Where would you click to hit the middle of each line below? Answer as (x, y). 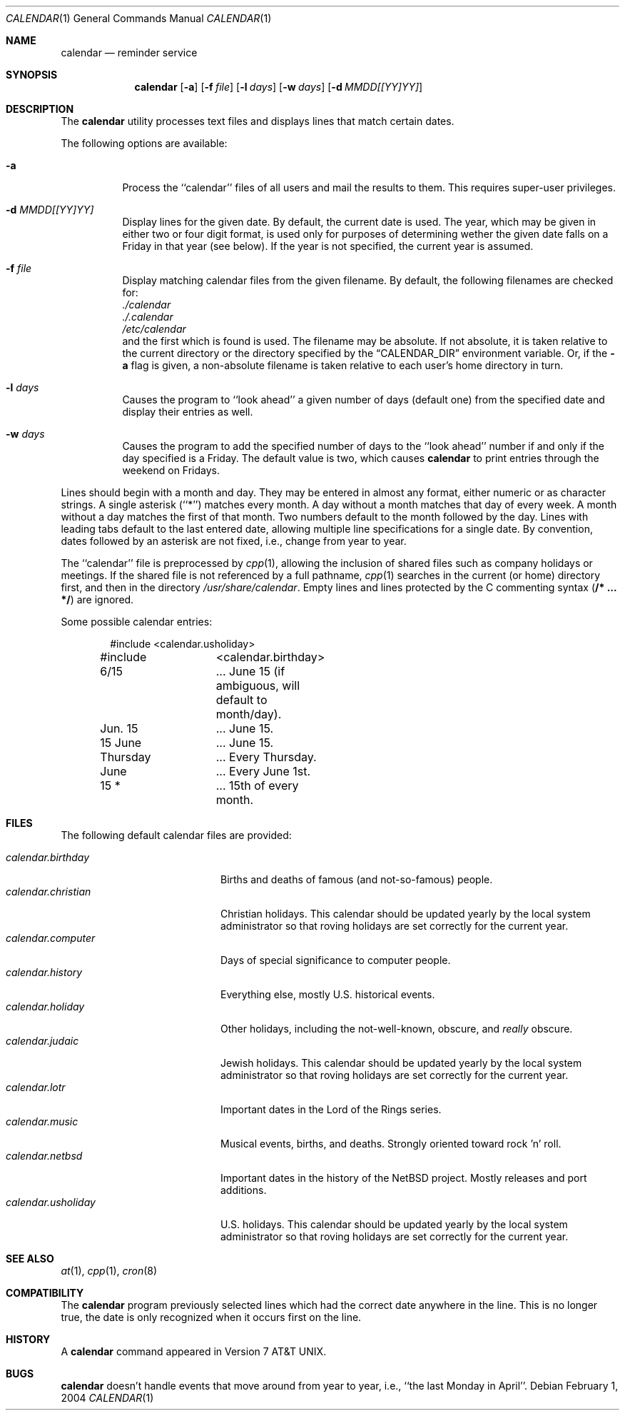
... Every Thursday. (266, 757)
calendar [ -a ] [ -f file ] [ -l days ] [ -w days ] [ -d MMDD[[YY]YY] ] (279, 87)
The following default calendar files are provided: (176, 835)
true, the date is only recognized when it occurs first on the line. (211, 1317)
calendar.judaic (42, 1041)
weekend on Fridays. (171, 470)
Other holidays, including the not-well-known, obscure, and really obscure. (397, 1029)
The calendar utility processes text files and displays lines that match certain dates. (258, 121)
